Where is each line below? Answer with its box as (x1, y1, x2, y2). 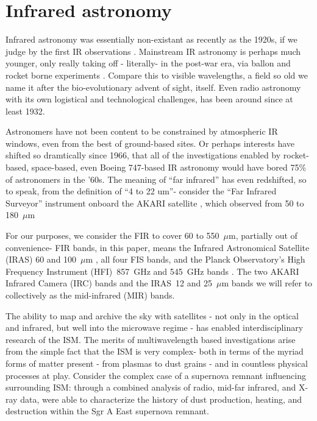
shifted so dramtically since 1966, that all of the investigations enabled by (5, 149, 281, 161)
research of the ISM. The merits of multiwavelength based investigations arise (5, 333, 296, 345)
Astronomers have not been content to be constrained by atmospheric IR (5, 125, 278, 138)
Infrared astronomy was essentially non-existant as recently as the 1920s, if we (5, 33, 297, 46)
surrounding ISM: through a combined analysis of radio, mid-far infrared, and (5, 381, 296, 394)
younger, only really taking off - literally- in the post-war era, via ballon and (5, 57, 291, 69)
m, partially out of (229, 229, 297, 242)
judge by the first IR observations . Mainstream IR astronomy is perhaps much (5, 44, 301, 57)
